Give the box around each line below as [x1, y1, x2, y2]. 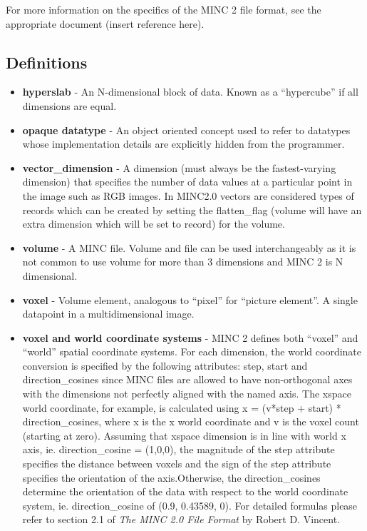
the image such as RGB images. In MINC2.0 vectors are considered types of [22, 188, 354, 203]
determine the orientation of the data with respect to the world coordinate [22, 484, 348, 499]
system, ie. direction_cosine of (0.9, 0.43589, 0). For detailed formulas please [22, 497, 358, 512]
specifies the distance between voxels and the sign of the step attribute [22, 456, 331, 471]
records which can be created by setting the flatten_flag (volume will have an [22, 202, 362, 217]
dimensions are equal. [22, 98, 117, 113]
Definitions [6, 51, 88, 73]
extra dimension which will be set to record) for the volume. [22, 216, 285, 231]
